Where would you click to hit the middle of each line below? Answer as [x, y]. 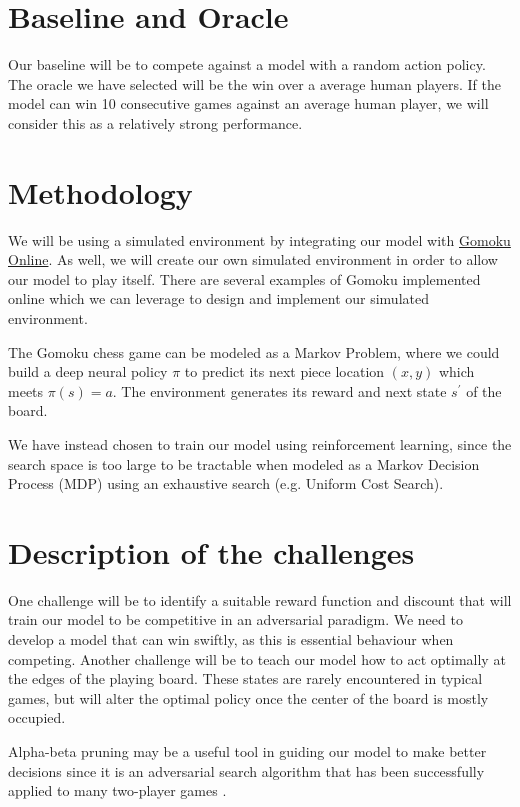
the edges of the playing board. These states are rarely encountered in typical [245, 678]
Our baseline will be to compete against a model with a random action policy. [247, 64]
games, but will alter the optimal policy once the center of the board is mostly [248, 697]
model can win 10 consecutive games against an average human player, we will [248, 103]
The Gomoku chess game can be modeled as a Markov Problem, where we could [254, 351]
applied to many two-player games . [117, 790]
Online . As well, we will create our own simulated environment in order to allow [253, 259]
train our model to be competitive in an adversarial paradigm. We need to [235, 619]
